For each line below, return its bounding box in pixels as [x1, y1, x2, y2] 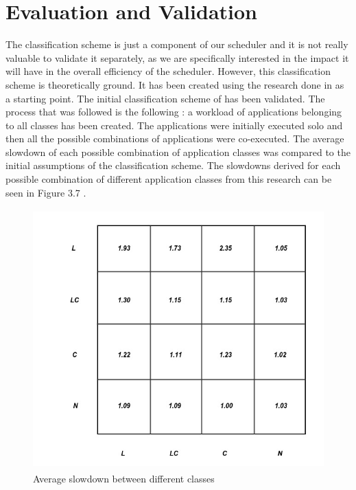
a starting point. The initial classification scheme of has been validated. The [5, 91, 325, 105]
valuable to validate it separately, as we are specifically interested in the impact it [5, 50, 349, 65]
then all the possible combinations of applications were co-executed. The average [5, 131, 344, 146]
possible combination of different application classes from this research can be [5, 172, 332, 186]
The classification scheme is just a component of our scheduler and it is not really [5, 37, 348, 52]
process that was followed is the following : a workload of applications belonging [5, 104, 342, 119]
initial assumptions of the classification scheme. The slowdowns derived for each [5, 158, 341, 172]
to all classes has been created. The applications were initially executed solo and [5, 118, 343, 132]
